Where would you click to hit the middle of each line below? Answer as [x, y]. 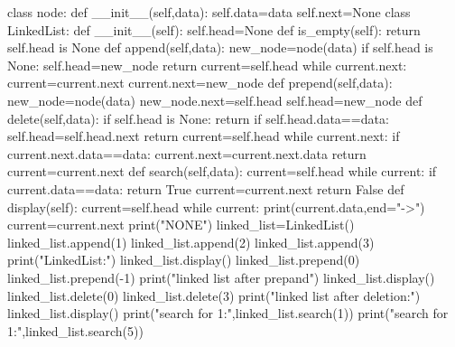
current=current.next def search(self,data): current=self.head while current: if [222, 171]
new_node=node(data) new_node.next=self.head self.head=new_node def [215, 100]
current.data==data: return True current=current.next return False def [206, 188]
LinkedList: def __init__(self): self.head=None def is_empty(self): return [214, 29]
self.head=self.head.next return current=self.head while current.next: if [204, 136]
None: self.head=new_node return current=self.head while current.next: [207, 65]
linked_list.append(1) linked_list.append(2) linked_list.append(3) [191, 242]
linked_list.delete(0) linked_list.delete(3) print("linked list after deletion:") [214, 295]
